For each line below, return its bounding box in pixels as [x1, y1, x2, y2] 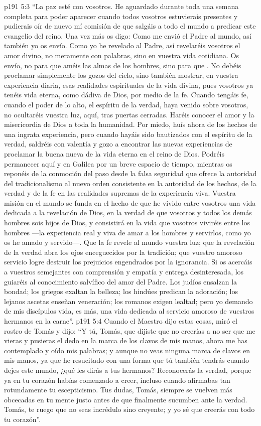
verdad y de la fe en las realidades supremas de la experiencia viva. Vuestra [4, 188, 236, 198]
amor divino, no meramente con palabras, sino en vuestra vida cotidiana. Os [4, 50, 239, 60]
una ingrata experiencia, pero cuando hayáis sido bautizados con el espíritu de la [4, 128, 252, 139]
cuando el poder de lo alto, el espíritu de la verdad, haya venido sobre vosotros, [4, 99, 248, 109]
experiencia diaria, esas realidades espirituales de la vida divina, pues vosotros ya [4, 79, 253, 90]
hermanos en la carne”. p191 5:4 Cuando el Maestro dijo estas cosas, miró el [4, 316, 237, 326]
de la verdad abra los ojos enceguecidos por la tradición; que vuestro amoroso [4, 246, 242, 257]
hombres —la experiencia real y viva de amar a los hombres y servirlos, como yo [4, 227, 251, 237]
